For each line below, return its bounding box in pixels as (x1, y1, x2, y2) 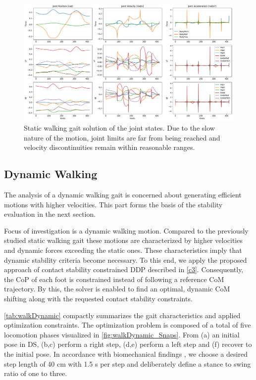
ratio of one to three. (4, 368, 67, 379)
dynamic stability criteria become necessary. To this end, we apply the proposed (4, 254, 247, 265)
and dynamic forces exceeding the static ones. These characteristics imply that (4, 244, 242, 255)
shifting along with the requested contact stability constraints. (4, 293, 193, 303)
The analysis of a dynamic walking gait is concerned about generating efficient (4, 190, 242, 199)
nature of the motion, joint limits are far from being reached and (24, 132, 220, 142)
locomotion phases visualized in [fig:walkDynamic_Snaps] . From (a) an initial (4, 329, 240, 339)
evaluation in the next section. (4, 209, 96, 219)
